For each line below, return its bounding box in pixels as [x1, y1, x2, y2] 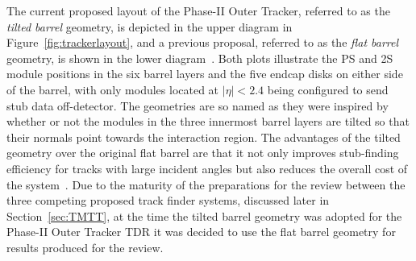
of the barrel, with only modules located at [6, 81, 219, 97]
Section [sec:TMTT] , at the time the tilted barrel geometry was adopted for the [6, 207, 402, 224]
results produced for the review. [6, 238, 164, 255]
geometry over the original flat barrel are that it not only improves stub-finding [6, 144, 399, 161]
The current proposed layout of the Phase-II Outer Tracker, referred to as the [6, 2, 390, 19]
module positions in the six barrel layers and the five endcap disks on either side [6, 65, 403, 82]
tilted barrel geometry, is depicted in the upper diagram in [6, 18, 293, 35]
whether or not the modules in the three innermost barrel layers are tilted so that [6, 113, 410, 130]
